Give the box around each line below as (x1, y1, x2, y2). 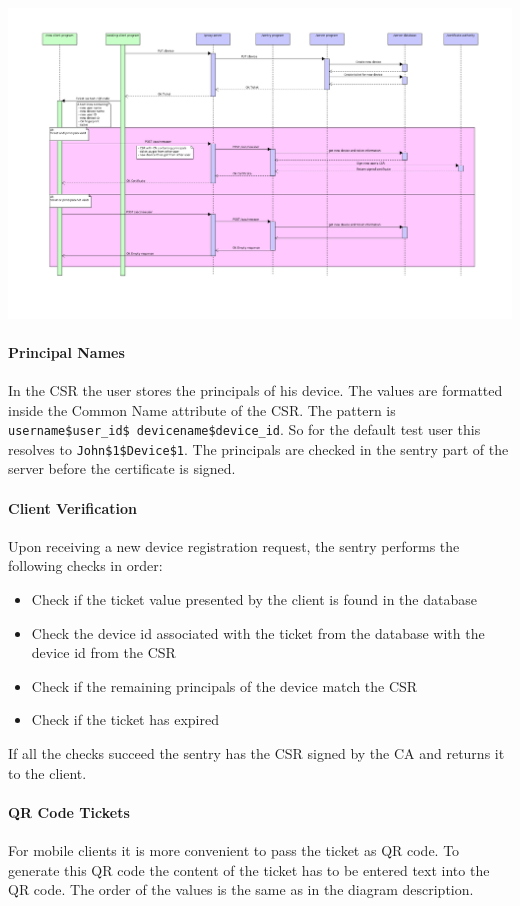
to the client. (8, 762, 87, 783)
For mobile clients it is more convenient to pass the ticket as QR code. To (8, 839, 460, 860)
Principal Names (8, 341, 125, 362)
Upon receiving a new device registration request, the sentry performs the (8, 535, 460, 556)
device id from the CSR (31, 642, 176, 663)
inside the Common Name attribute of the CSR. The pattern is (8, 399, 396, 420)
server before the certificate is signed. (8, 458, 236, 479)
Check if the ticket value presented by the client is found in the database (31, 589, 477, 610)
